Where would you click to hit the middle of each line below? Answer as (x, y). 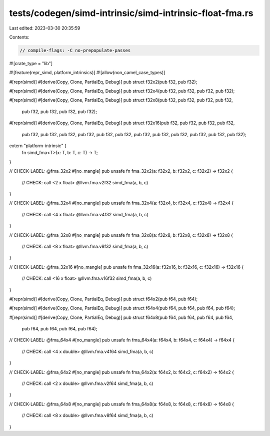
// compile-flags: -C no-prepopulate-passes (75, 50)
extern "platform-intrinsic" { (38, 146)
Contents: (19, 37)
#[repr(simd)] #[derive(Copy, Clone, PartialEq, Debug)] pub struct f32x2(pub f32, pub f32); (103, 82)
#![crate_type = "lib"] (31, 63)
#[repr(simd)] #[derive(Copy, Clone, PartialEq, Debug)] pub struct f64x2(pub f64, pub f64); (103, 299)
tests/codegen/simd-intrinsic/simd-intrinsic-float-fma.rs (131, 13)
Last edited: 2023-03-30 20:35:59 (45, 28)
